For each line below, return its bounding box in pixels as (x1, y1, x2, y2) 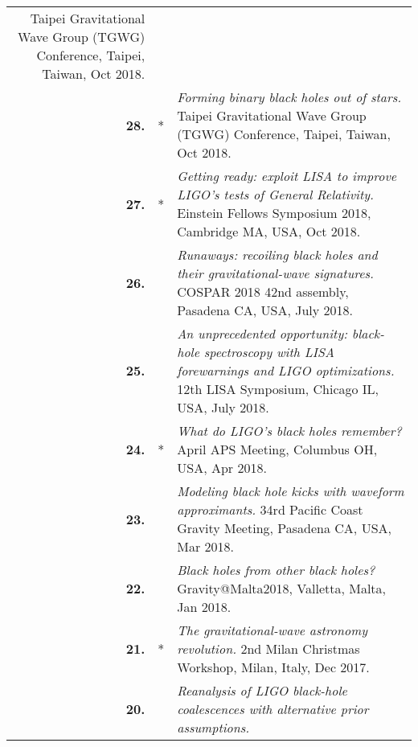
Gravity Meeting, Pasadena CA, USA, (177, 519, 391, 537)
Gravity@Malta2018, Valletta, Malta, (177, 579, 387, 597)
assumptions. (177, 718, 250, 737)
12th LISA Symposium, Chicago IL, (177, 380, 379, 398)
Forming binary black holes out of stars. (177, 88, 402, 106)
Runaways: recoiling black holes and (177, 245, 378, 264)
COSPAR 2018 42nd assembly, (177, 282, 349, 301)
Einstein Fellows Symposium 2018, (177, 203, 371, 222)
